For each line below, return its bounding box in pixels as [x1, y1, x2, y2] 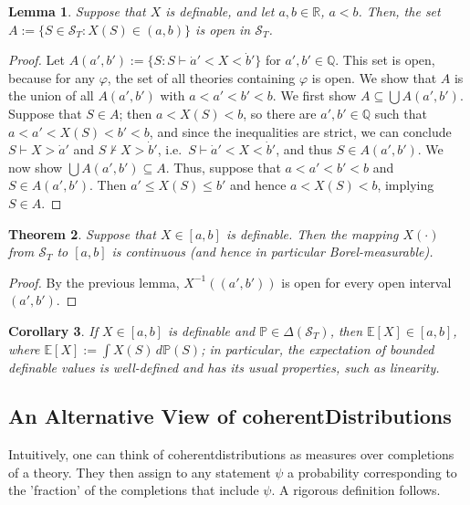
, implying [377, 175, 434, 195]
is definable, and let [165, 2, 275, 20]
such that [374, 103, 427, 122]
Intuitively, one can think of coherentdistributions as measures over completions [8, 445, 454, 464]
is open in [195, 19, 251, 38]
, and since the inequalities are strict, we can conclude [149, 121, 452, 141]
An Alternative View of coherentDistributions [8, 402, 452, 430]
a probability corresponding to [287, 462, 457, 481]
